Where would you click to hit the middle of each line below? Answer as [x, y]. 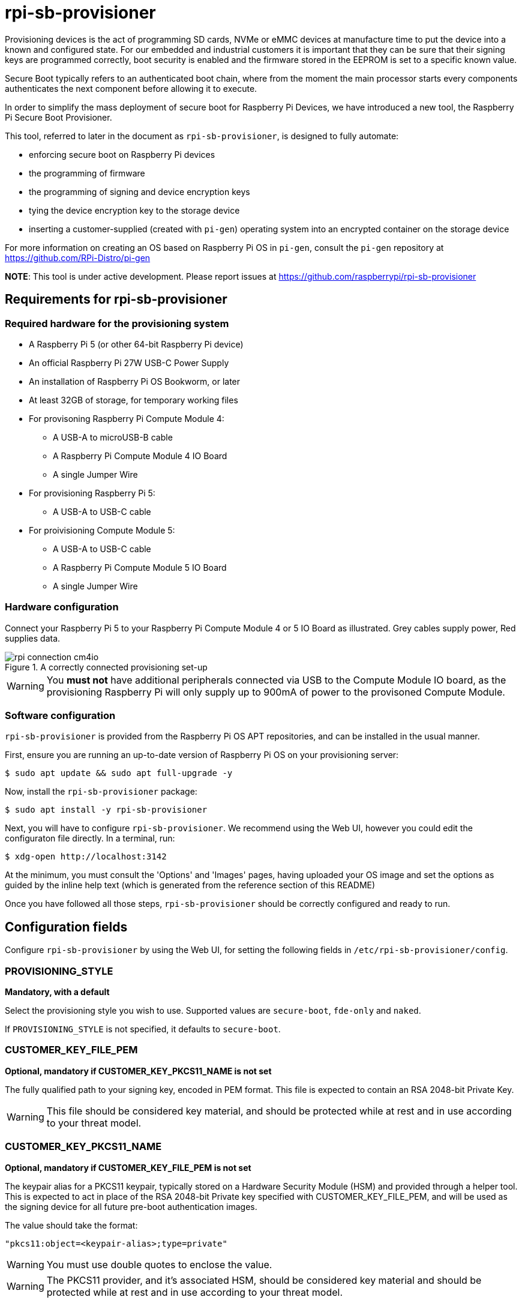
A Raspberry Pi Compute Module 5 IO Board [140, 567]
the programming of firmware [87, 173]
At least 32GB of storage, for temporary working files [133, 400]
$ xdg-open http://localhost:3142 [86, 857]
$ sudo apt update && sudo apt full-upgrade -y [119, 773]
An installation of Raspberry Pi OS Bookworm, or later [135, 381]
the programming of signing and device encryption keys [139, 191]
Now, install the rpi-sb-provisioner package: [101, 792]
